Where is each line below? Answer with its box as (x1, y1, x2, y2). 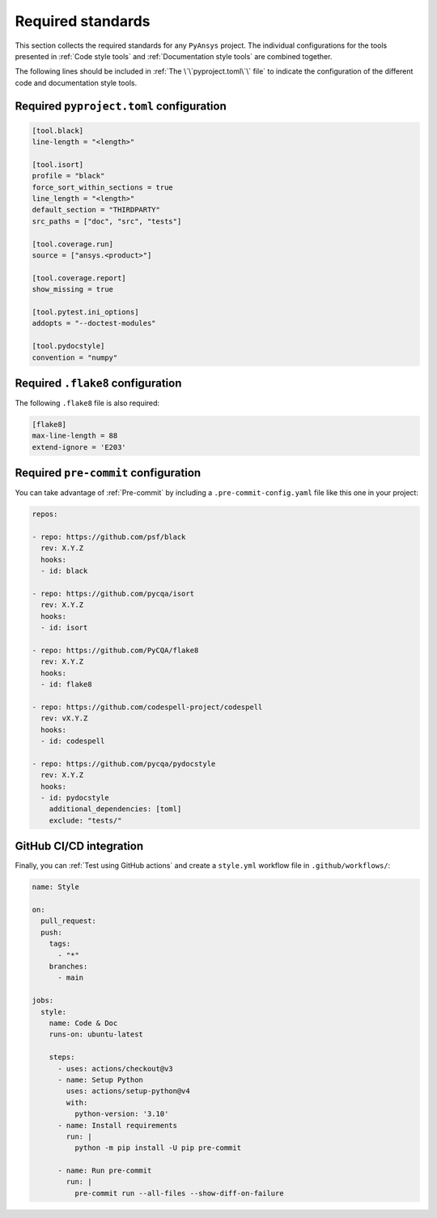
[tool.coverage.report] (32, 273, 127, 283)
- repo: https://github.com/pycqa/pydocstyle (32, 759, 216, 768)
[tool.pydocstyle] (32, 341, 105, 351)
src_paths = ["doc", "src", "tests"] (32, 216, 182, 226)
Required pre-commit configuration (15, 466, 202, 480)
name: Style (32, 883, 80, 891)
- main (57, 973, 84, 982)
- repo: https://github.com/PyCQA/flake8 (32, 645, 199, 655)
